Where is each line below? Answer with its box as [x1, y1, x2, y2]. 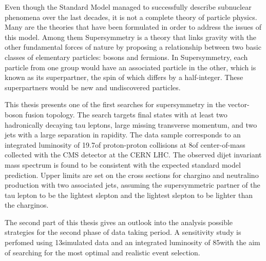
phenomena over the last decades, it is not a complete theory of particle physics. [5, 11, 257, 22]
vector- [227, 99, 250, 110]
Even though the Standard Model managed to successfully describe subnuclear [5, 2, 252, 12]
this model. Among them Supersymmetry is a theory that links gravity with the [5, 31, 257, 42]
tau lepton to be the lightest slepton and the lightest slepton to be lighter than [5, 189, 253, 200]
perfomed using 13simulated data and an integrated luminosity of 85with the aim [5, 237, 260, 248]
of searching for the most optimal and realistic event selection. [5, 247, 200, 257]
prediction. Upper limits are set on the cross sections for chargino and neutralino [5, 169, 259, 180]
